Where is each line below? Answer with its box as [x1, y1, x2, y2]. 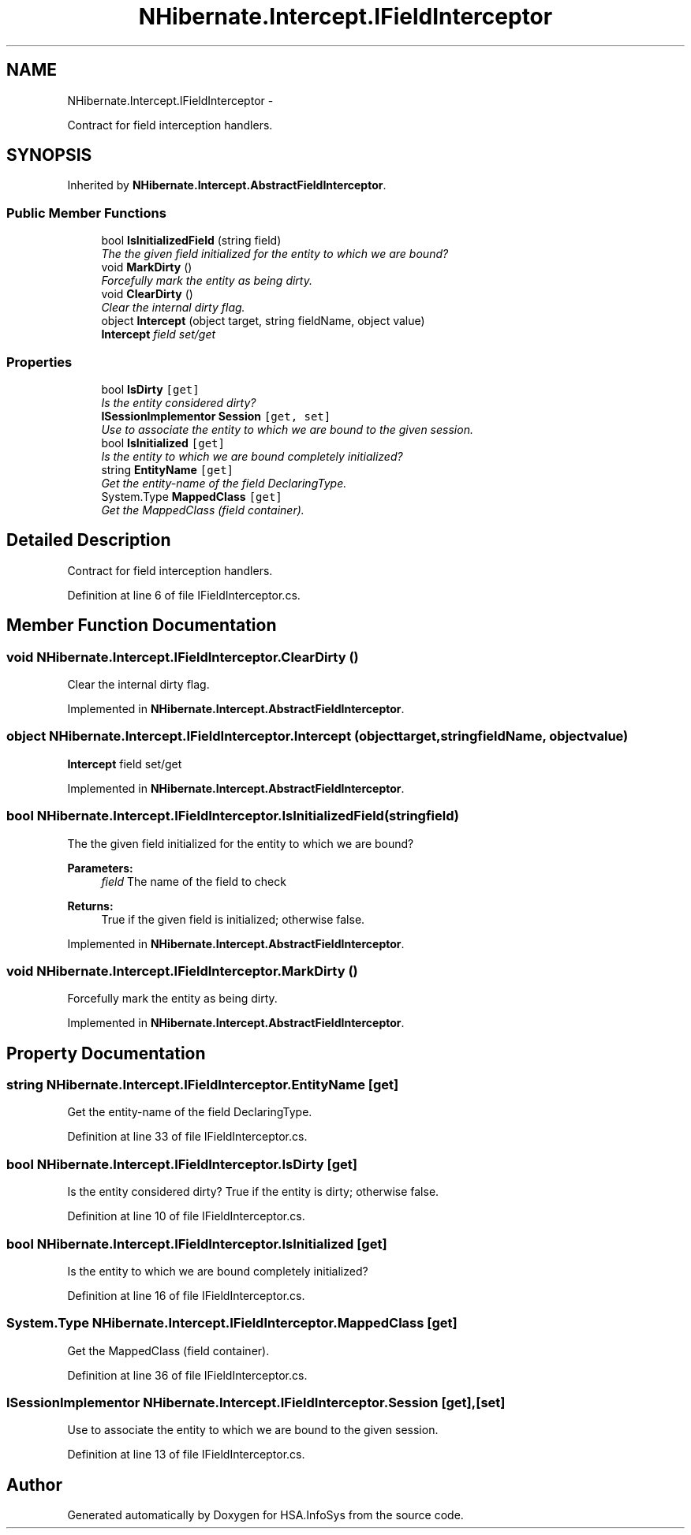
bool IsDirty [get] [101, 382, 200, 396]
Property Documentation [6, 1043, 206, 1063]
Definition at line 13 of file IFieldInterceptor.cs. [67, 1447, 305, 1462]
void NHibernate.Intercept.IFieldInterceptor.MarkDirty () [6, 962, 358, 979]
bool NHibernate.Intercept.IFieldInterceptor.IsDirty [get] [6, 1156, 357, 1172]
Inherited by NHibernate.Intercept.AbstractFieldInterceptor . [67, 178, 387, 192]
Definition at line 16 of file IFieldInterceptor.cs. [67, 1288, 305, 1302]
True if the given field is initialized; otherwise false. [101, 912, 365, 926]
